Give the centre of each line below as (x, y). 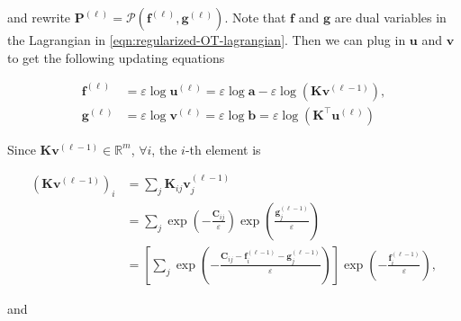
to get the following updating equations (116, 57)
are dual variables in (390, 17)
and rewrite (39, 17)
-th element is (223, 149)
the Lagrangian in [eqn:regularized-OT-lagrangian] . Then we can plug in (207, 40)
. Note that (255, 17)
